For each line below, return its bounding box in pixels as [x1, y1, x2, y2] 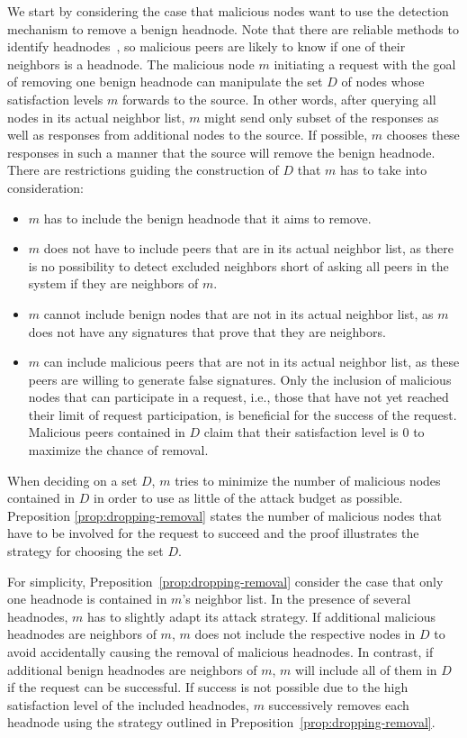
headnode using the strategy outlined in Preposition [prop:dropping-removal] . [7, 713, 436, 732]
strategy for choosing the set [7, 542, 164, 560]
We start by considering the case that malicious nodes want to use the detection [7, 2, 449, 20]
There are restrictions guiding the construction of [7, 160, 279, 179]
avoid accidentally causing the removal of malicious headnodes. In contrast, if [7, 642, 434, 661]
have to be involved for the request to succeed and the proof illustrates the [7, 524, 419, 542]
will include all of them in [295, 660, 437, 679]
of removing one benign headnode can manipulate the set [7, 72, 323, 91]
